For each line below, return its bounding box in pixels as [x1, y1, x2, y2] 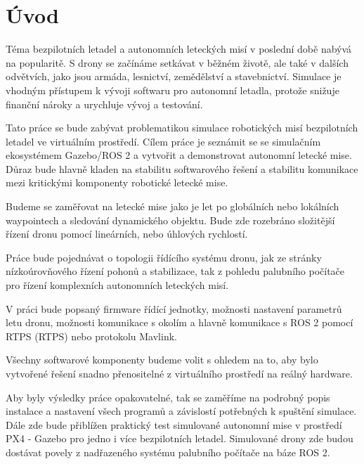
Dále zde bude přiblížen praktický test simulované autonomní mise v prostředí [6, 417, 342, 432]
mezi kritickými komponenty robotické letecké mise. [6, 175, 228, 190]
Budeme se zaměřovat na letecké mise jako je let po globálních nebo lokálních [6, 199, 339, 214]
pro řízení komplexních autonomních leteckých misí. [6, 278, 229, 292]
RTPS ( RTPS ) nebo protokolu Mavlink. [6, 328, 177, 343]
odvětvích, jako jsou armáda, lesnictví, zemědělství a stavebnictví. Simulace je [6, 69, 342, 84]
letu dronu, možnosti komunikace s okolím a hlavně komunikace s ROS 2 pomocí [6, 315, 353, 330]
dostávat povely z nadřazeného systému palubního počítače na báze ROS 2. [6, 444, 330, 459]
